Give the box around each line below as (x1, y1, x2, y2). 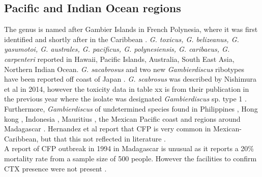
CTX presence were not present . (4, 163, 107, 173)
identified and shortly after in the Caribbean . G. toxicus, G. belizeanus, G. (4, 33, 239, 44)
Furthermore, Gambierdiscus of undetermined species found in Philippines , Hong (4, 103, 258, 114)
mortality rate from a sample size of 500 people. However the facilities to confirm (4, 153, 257, 163)
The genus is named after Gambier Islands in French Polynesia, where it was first (4, 24, 258, 34)
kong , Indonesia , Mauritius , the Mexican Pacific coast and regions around (4, 113, 241, 124)
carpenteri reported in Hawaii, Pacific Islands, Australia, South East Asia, (4, 53, 235, 64)
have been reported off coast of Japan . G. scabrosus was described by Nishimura (4, 74, 256, 84)
